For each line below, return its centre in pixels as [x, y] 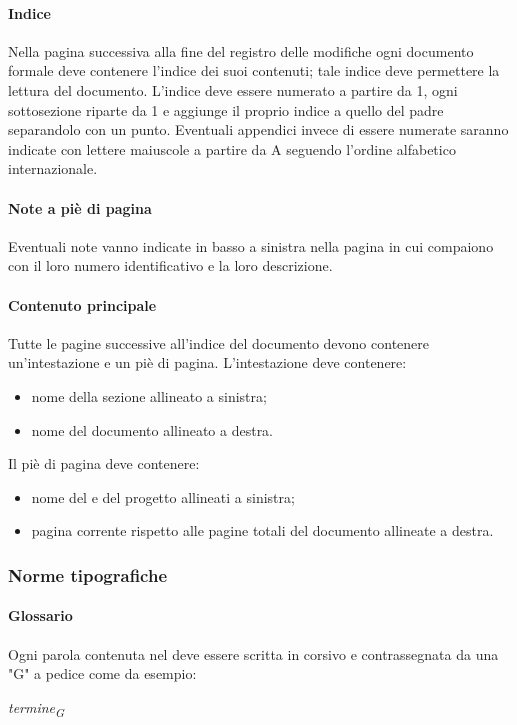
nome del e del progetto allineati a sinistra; [163, 496]
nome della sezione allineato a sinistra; [149, 395]
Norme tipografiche [88, 574]
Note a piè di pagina [80, 207]
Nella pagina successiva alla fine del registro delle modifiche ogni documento [241, 50]
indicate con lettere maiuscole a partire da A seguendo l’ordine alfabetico [232, 148]
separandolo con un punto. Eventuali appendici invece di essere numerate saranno [258, 129]
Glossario [40, 615]
